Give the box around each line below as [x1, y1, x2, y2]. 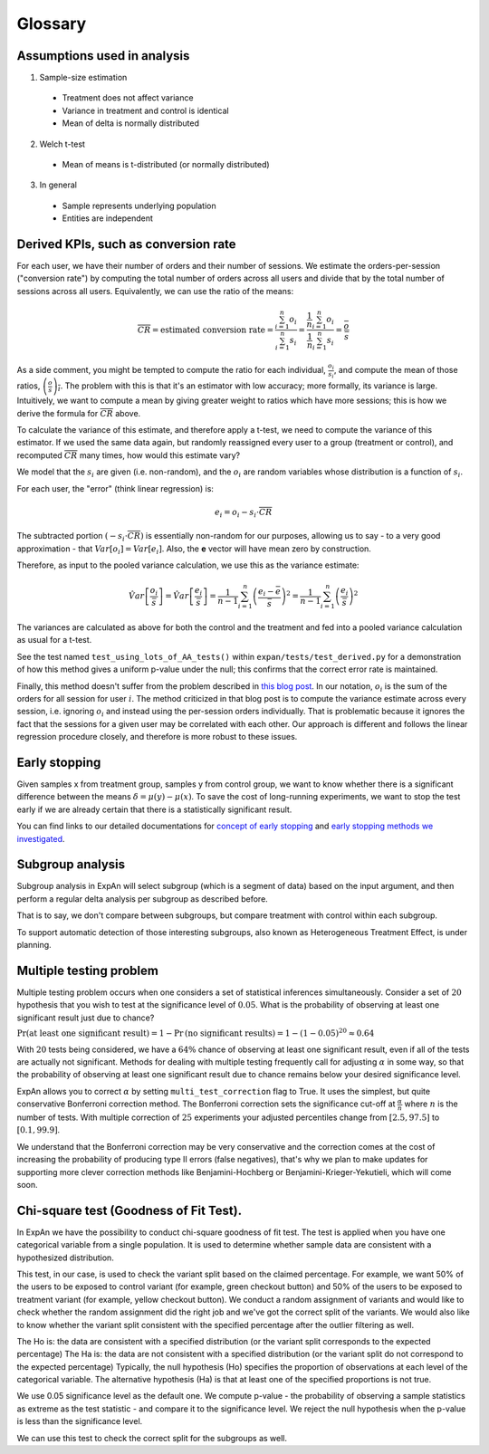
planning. [16, 940, 52, 950]
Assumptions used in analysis [16, 48, 190, 63]
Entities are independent [62, 213, 154, 224]
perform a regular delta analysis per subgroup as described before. [16, 893, 269, 904]
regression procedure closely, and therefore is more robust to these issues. [16, 732, 298, 742]
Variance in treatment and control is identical [62, 105, 230, 116]
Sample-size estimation [39, 72, 128, 83]
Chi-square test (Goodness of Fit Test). [16, 1202, 243, 1218]
